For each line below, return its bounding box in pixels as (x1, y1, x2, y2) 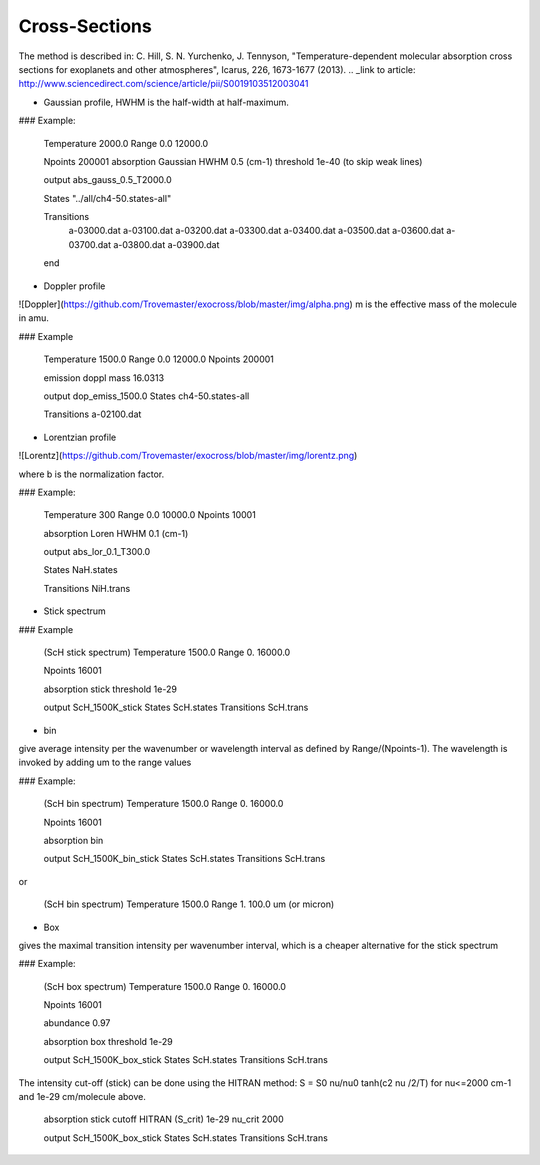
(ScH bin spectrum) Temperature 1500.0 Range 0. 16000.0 (43, 798, 284, 810)
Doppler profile (43, 280, 106, 292)
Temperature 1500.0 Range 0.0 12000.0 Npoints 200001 (43, 353, 274, 365)
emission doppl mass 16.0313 (43, 371, 165, 384)
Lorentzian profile (43, 431, 117, 443)
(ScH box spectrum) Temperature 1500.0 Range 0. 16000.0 (43, 980, 287, 992)
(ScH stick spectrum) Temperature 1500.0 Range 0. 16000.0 (43, 646, 291, 659)
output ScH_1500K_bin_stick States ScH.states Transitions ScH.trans (43, 853, 326, 865)
